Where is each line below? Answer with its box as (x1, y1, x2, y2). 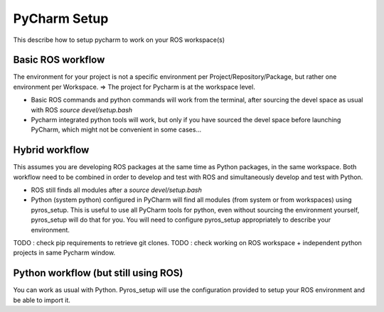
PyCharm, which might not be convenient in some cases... (31, 125, 202, 134)
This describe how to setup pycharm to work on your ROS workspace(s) (13, 36, 225, 44)
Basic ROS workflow (13, 54, 105, 66)
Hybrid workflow (13, 144, 90, 156)
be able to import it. (13, 296, 71, 304)
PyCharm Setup (13, 11, 109, 26)
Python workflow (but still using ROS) (13, 267, 183, 279)
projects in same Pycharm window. (13, 249, 116, 257)
